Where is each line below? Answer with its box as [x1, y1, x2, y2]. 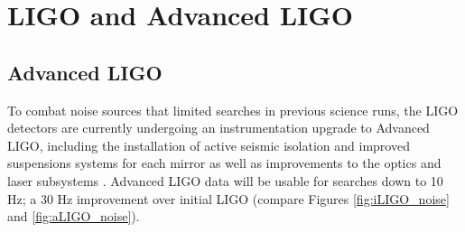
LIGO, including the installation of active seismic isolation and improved [7, 135, 410, 154]
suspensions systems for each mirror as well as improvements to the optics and [7, 153, 442, 172]
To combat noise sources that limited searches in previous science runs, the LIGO [7, 100, 459, 119]
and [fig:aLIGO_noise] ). [7, 207, 140, 226]
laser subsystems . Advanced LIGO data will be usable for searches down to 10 [7, 171, 443, 190]
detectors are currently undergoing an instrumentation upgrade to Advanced [7, 118, 430, 137]
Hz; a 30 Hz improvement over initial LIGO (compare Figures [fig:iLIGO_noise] [7, 189, 450, 208]
